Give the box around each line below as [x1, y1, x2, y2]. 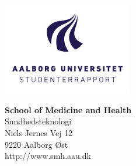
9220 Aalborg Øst [5, 138, 68, 150]
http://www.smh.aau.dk [5, 150, 91, 162]
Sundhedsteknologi [5, 115, 72, 127]
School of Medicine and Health [5, 103, 132, 116]
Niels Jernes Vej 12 [5, 126, 73, 138]
